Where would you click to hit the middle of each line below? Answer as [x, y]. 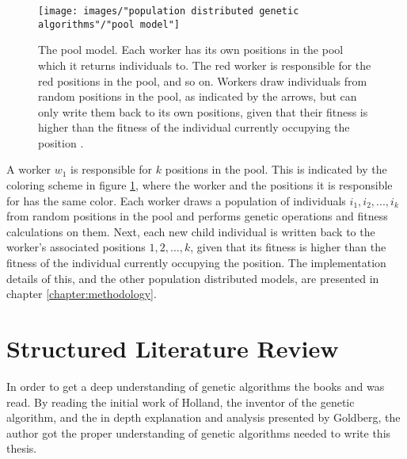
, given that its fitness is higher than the [288, 247]
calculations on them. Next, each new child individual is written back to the [191, 231]
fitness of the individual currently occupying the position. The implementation [196, 263]
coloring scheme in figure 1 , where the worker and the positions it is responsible [200, 185]
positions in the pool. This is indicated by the [276, 169]
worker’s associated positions [76, 247]
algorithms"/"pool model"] [109, 24]
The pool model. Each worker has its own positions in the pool [191, 50]
